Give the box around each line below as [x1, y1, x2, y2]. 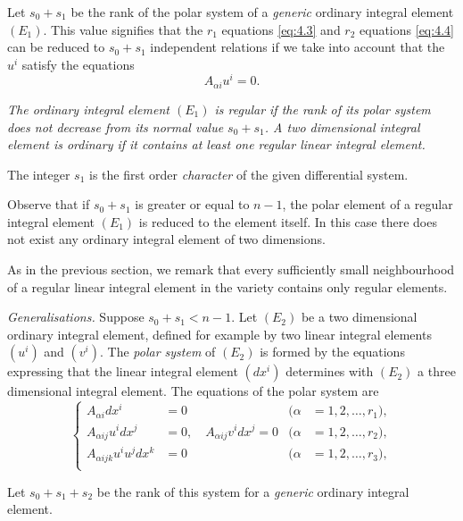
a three [418, 362, 456, 381]
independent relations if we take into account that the [150, 38, 445, 56]
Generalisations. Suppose [7, 307, 145, 326]
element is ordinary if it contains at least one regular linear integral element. [7, 135, 426, 154]
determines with [285, 362, 374, 381]
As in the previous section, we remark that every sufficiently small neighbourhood [7, 260, 455, 279]
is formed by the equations [260, 342, 405, 361]
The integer [7, 164, 70, 183]
